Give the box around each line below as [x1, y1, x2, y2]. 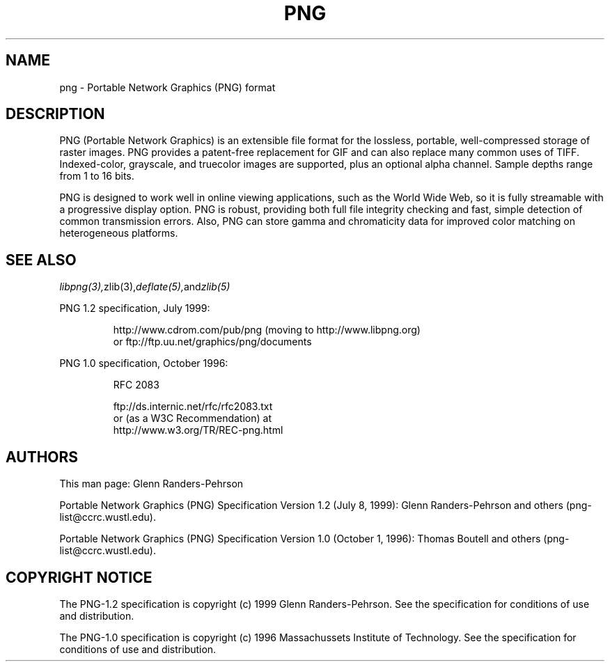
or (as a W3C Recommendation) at [113, 412, 272, 425]
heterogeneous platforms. [59, 227, 178, 240]
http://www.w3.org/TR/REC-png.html [113, 424, 283, 437]
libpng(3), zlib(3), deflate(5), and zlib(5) [59, 281, 230, 293]
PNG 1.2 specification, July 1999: [59, 302, 210, 315]
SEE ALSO [6, 251, 77, 269]
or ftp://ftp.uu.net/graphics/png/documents [113, 336, 312, 348]
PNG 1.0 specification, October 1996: [59, 357, 228, 370]
